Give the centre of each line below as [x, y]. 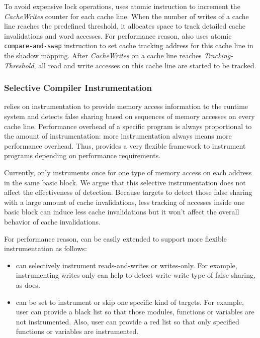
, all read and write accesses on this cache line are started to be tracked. [145, 65]
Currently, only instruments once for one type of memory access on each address [128, 172]
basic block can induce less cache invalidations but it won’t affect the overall [122, 212]
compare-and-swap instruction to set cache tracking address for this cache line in [129, 45]
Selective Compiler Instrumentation [78, 88]
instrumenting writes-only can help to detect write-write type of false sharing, [136, 275]
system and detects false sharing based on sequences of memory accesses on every [129, 116]
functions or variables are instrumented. [77, 331]
